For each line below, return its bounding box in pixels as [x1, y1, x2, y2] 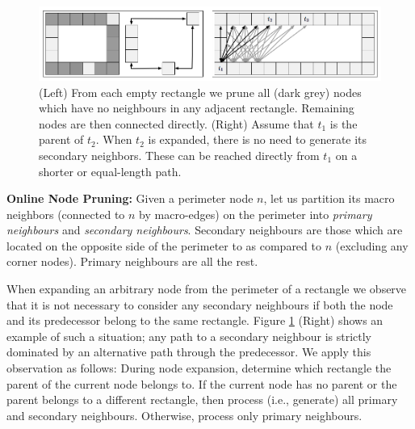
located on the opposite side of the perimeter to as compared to [6, 237, 321, 254]
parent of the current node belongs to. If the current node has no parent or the [6, 375, 397, 392]
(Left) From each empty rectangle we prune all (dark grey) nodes [39, 83, 362, 100]
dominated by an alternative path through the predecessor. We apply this [6, 343, 371, 360]
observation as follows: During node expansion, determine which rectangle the [6, 360, 392, 376]
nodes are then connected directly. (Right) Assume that [39, 115, 314, 132]
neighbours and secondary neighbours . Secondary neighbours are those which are [6, 221, 403, 238]
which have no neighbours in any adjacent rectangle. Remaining [39, 99, 354, 116]
